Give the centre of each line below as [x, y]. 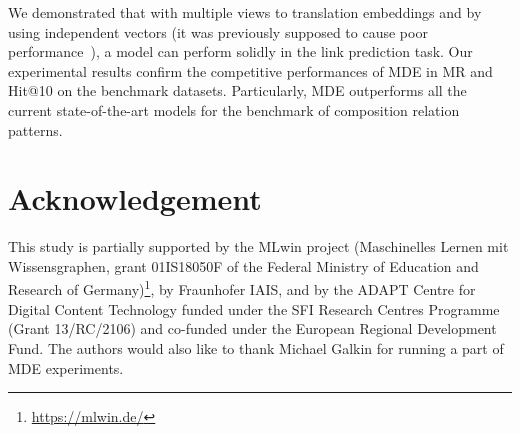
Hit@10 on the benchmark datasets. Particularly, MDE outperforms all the [237, 90]
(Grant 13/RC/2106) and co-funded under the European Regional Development [252, 328]
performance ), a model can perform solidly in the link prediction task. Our [240, 51]
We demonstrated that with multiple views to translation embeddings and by [245, 12]
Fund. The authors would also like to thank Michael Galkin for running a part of [256, 347]
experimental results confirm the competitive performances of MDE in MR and [250, 70]
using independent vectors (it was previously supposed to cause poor [218, 31]
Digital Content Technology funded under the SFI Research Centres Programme [254, 308]
